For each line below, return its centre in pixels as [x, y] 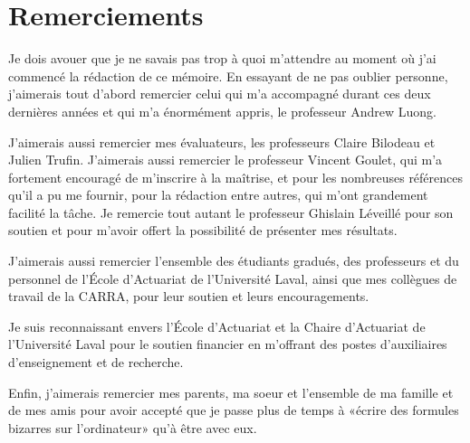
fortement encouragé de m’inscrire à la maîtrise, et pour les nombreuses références [236, 177]
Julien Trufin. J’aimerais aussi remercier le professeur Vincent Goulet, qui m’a [225, 160]
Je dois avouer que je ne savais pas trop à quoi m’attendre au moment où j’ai [222, 58]
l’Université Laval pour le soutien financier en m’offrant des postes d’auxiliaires [228, 344]
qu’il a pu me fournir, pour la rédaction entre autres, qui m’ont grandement [218, 195]
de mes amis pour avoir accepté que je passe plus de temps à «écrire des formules [234, 410]
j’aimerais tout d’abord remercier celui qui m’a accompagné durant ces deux [220, 94]
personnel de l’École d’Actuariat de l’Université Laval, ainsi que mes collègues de [233, 278]
